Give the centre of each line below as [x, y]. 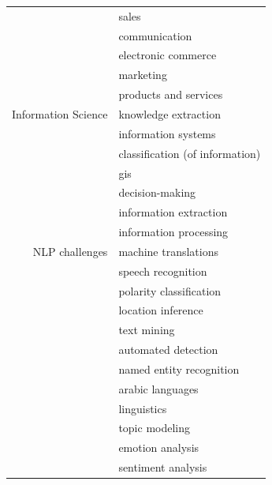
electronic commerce [168, 55]
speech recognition [163, 271]
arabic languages [158, 388]
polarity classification [170, 290]
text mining [147, 330]
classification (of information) [190, 153]
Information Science [60, 113]
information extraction [173, 212]
